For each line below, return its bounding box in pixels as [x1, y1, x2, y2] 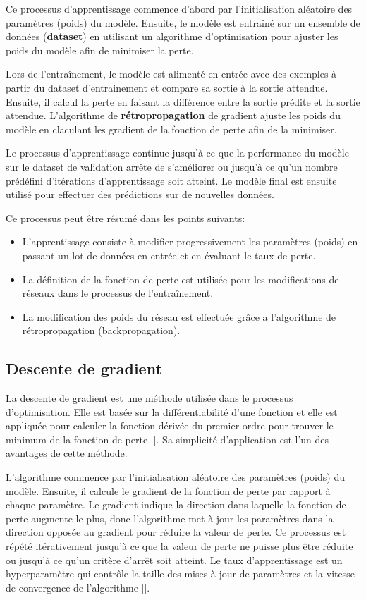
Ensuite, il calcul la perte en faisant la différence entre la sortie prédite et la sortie [6, 94, 360, 109]
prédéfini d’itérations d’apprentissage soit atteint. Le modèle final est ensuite [6, 173, 337, 188]
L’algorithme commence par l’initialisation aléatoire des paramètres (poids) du [6, 470, 345, 484]
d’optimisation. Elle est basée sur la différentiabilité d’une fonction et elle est [6, 404, 338, 419]
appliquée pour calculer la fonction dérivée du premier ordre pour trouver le [6, 418, 334, 433]
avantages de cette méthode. [6, 446, 128, 460]
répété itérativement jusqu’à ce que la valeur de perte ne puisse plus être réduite [6, 539, 353, 553]
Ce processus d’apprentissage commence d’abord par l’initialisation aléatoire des [6, 1, 353, 16]
